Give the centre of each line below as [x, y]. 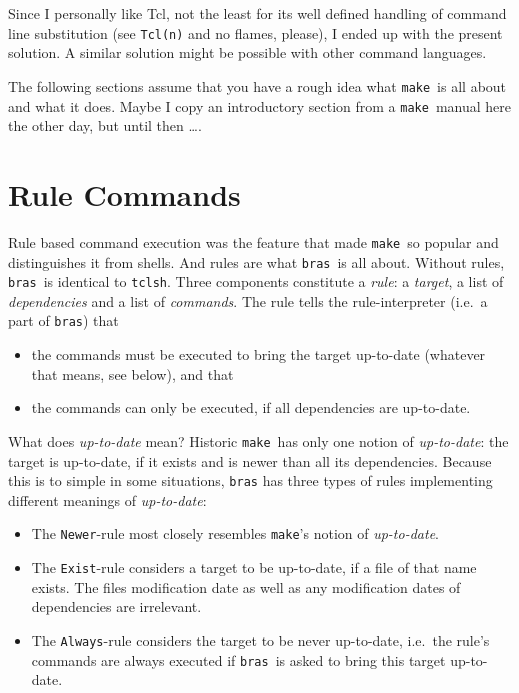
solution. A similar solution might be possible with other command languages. [247, 52]
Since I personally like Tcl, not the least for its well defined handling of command [257, 13]
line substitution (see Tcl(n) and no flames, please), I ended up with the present [255, 32]
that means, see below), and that [132, 373]
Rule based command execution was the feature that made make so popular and [253, 241]
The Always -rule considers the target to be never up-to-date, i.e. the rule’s [260, 639]
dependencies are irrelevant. [116, 606]
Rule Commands [124, 193]
